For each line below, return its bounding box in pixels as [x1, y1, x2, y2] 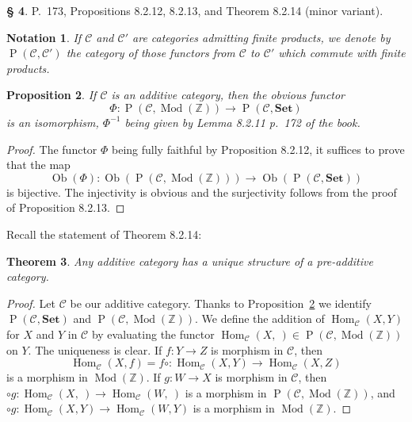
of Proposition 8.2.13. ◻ [6, 199, 125, 216]
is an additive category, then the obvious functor [111, 86, 345, 103]
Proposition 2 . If [6, 86, 97, 103]
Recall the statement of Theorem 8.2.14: [6, 225, 202, 242]
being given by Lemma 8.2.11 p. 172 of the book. [124, 113, 360, 130]
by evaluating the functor [91, 325, 215, 342]
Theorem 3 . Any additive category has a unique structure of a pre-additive [6, 252, 373, 269]
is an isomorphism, [6, 113, 99, 130]
